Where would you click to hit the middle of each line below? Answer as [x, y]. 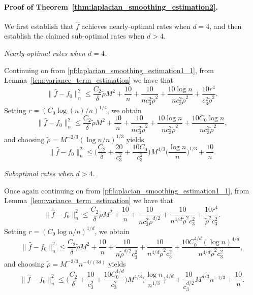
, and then [226, 26]
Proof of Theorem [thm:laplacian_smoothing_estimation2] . [111, 6]
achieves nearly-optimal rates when [136, 26]
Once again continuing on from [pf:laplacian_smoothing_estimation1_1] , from [127, 190]
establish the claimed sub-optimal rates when [74, 36]
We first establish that [39, 26]
